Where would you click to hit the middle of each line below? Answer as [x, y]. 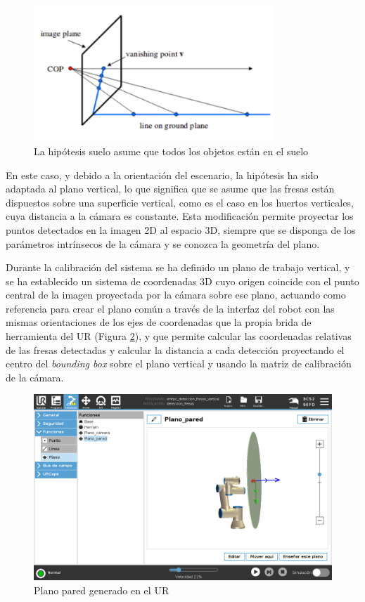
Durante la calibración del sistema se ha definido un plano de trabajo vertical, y [178, 267]
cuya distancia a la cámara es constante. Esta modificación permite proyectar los [180, 216]
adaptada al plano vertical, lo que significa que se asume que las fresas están [170, 189]
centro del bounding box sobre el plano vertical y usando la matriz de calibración [179, 364]
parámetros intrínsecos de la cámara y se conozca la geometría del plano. [163, 243]
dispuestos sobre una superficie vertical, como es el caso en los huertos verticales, [180, 202]
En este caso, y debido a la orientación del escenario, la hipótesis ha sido [162, 175]
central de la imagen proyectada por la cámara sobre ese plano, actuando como [176, 295]
